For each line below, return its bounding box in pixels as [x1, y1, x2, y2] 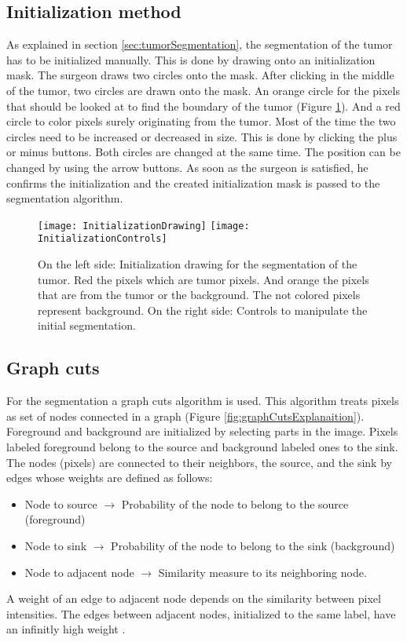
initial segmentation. [38, 317, 136, 334]
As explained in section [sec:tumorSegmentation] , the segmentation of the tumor [6, 36, 393, 53]
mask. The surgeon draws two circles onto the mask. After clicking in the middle [6, 67, 394, 83]
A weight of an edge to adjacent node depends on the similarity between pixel [6, 590, 381, 607]
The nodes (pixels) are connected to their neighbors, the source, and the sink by [6, 454, 392, 470]
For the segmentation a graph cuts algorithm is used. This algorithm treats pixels [6, 392, 399, 409]
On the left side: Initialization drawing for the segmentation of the [38, 256, 357, 272]
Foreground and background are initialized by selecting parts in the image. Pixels [6, 423, 398, 440]
